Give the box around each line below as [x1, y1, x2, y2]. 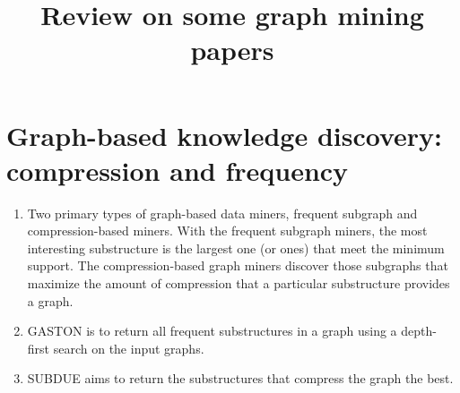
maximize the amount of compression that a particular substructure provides [27, 274, 450, 293]
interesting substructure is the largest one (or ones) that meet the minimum [27, 238, 445, 257]
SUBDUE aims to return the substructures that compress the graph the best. [27, 369, 454, 388]
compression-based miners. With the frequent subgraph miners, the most [27, 221, 428, 240]
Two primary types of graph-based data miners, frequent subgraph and [27, 203, 418, 222]
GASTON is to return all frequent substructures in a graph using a [27, 321, 397, 340]
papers [190, 31, 274, 68]
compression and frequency [6, 151, 349, 188]
